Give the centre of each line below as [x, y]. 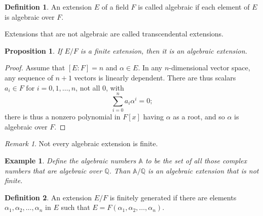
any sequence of [29, 77]
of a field [115, 7]
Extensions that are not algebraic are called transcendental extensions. [114, 34]
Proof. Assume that [35, 68]
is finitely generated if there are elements [173, 197]
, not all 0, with [100, 87]
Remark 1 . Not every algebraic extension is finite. [81, 143]
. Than [120, 170]
